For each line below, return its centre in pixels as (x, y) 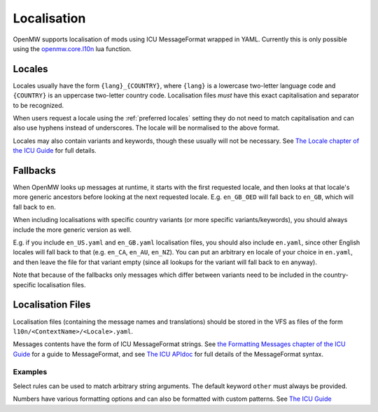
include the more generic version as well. (72, 229)
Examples (30, 372)
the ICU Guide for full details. (55, 151)
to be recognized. (38, 105)
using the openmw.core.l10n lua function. (72, 48)
